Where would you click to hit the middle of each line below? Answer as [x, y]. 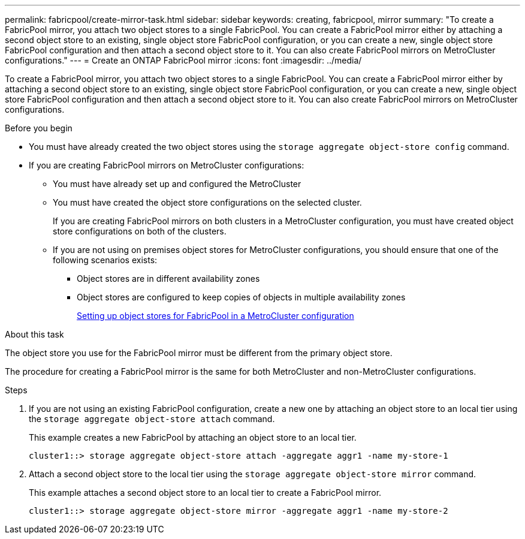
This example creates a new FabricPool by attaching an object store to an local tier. [193, 437]
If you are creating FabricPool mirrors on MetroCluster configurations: [167, 165]
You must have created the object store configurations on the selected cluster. [207, 202]
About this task [34, 334]
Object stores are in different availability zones [168, 278]
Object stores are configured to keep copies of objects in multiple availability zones [241, 297]
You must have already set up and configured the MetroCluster [177, 184]
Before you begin [39, 128]
